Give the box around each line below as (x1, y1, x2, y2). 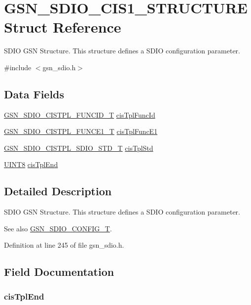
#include (4, 62, 32, 72)
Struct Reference (4, 17, 121, 37)
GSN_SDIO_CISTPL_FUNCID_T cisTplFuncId (4, 109, 155, 120)
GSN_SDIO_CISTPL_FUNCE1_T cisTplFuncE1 (4, 126, 158, 136)
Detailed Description (4, 183, 112, 199)
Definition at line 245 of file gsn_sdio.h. (4, 240, 124, 250)
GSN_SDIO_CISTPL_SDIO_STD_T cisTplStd (4, 142, 153, 153)
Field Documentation (4, 264, 114, 279)
